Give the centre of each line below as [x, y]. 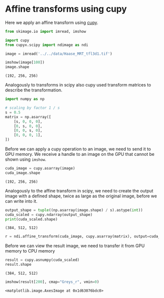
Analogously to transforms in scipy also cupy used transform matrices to [78, 85]
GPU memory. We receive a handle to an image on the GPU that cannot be [80, 154]
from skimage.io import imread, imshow [46, 31]
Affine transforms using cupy [66, 9]
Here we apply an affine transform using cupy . [52, 22]
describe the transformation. [34, 90]
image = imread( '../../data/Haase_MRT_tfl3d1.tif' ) [59, 54]
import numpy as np [25, 99]
